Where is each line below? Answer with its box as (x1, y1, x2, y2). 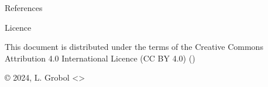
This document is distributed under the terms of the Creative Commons (5, 41, 263, 53)
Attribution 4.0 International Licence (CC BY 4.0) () (5, 52, 195, 64)
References (5, 2, 43, 13)
